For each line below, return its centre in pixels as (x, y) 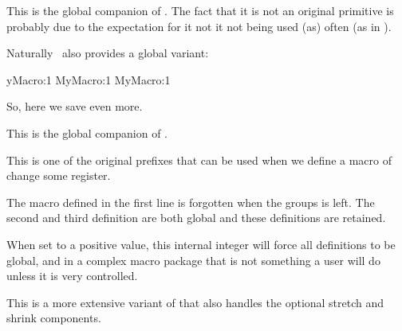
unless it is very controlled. (72, 276)
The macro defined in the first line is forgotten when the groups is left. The (191, 202)
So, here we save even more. (75, 106)
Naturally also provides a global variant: (108, 53)
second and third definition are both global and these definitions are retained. (196, 218)
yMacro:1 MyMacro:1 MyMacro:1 (89, 79)
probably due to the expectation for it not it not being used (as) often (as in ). (199, 26)
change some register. (59, 175)
